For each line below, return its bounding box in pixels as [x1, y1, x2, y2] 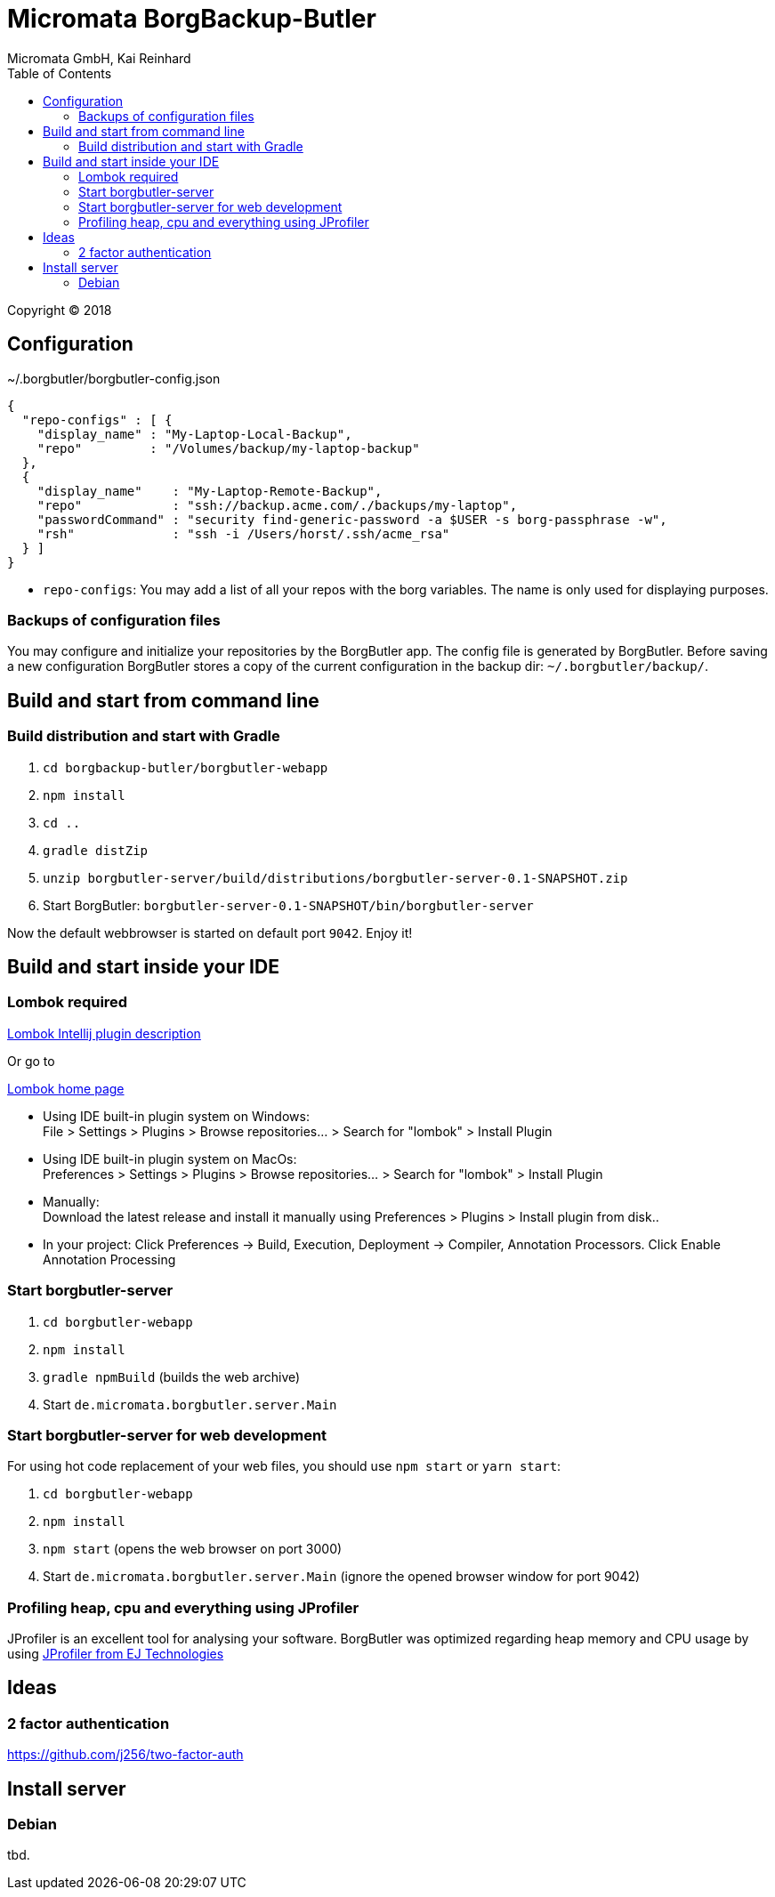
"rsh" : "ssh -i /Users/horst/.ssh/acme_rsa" [36, 526, 450, 541]
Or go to [7, 1053, 55, 1069]
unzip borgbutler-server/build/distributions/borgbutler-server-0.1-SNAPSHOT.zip [43, 870, 628, 885]
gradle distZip [43, 843, 149, 858]
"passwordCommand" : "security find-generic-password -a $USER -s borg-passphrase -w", [36, 512, 667, 527]
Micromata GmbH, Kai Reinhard [7, 50, 191, 66]
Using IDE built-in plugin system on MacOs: [43, 1150, 297, 1166]
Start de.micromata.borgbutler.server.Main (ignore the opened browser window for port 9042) [43, 1569, 641, 1585]
